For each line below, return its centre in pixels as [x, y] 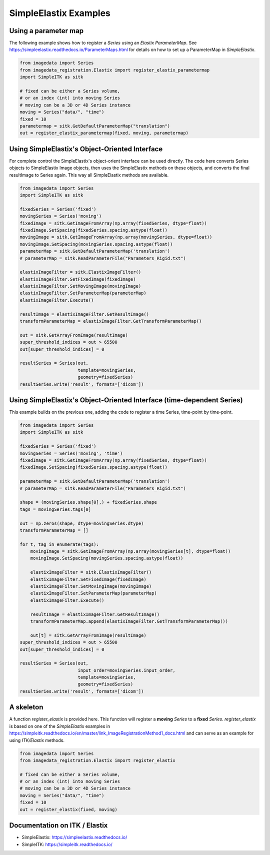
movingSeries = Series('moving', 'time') [71, 453]
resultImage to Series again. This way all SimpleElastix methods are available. [89, 175]
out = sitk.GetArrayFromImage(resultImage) [74, 335]
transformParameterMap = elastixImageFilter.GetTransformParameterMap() [111, 321]
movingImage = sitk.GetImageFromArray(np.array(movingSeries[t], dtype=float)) [130, 551]
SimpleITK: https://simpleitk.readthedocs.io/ [67, 844]
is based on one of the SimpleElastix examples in [59, 726]
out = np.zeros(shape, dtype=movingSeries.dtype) [82, 523]
